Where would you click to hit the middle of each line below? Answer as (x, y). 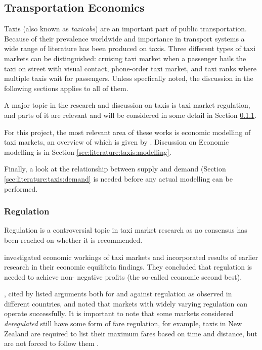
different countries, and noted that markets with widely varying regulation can (126, 303)
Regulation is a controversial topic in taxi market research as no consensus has (126, 230)
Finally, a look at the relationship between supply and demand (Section (115, 169)
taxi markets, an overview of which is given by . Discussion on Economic (117, 142)
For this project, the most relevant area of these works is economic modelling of (127, 132)
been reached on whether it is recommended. (73, 239)
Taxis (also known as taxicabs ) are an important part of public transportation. (125, 29)
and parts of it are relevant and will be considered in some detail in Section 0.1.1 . (130, 115)
